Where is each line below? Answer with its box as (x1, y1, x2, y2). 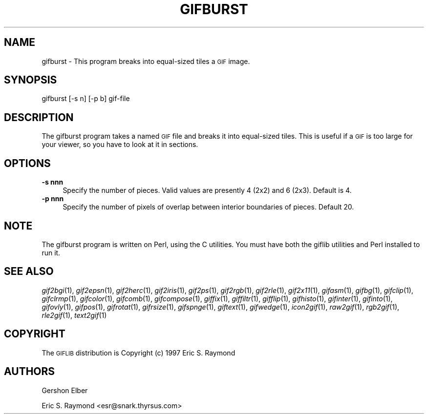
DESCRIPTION (4, 111, 74, 124)
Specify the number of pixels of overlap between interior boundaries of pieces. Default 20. (63, 203, 354, 211)
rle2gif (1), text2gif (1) (42, 311, 107, 319)
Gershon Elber (42, 386, 88, 395)
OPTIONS (4, 157, 51, 169)
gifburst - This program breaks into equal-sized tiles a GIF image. (42, 57, 250, 65)
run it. (42, 248, 61, 257)
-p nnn (42, 194, 64, 203)
